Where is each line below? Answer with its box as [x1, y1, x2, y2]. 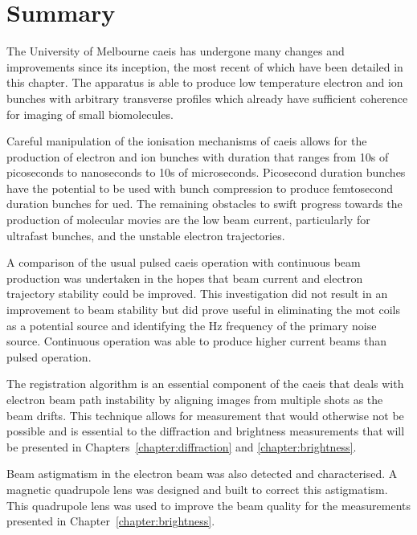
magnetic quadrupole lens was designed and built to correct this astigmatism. [6, 480, 388, 497]
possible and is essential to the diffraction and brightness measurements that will [6, 423, 405, 439]
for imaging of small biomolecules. [6, 105, 174, 122]
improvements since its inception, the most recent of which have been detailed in [6, 58, 403, 75]
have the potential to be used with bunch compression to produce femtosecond [6, 179, 394, 196]
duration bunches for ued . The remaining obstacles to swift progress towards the [6, 195, 403, 212]
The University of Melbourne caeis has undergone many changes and [6, 43, 345, 59]
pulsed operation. [6, 348, 92, 365]
